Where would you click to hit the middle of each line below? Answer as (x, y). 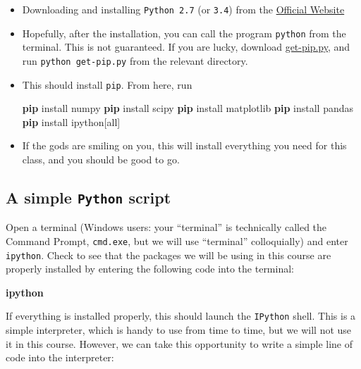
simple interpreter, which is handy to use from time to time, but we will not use (179, 330)
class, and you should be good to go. (101, 159)
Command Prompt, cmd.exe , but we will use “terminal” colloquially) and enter (177, 240)
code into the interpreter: (60, 357)
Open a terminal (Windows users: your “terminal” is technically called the (166, 227)
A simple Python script (88, 197)
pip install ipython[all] (71, 121)
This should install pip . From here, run (107, 84)
